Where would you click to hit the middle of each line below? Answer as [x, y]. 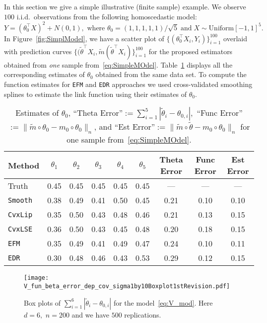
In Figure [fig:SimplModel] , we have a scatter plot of [84, 38]
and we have [90, 314]
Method [24, 165]
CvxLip [20, 214]
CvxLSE [20, 229]
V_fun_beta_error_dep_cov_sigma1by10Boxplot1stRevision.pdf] [127, 286]
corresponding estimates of [44, 74]
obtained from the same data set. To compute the [171, 74]
